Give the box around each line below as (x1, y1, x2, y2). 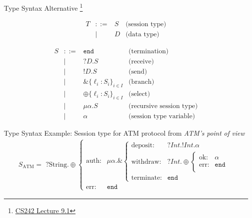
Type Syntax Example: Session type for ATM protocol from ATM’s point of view (4, 128, 245, 138)
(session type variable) (128, 113, 195, 120)
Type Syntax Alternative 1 (4, 1, 83, 13)
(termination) (128, 48, 169, 55)
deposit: (131, 142, 155, 149)
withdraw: (131, 158, 161, 166)
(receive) (128, 58, 154, 65)
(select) (128, 91, 150, 98)
